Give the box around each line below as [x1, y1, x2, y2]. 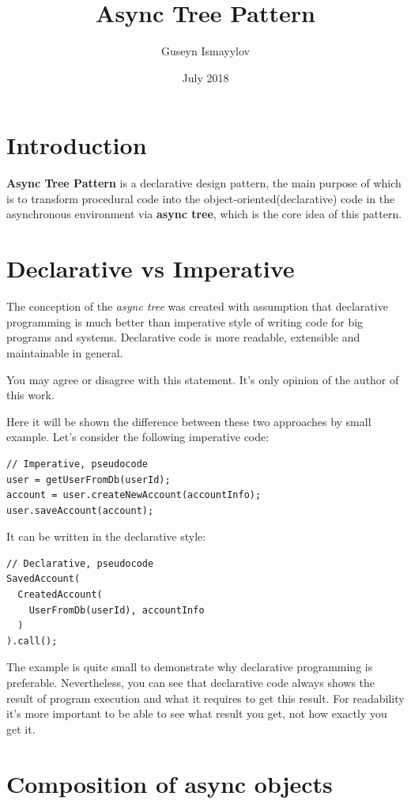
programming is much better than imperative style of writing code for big [6, 313, 364, 330]
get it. [6, 720, 36, 737]
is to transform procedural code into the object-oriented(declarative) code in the [6, 190, 395, 206]
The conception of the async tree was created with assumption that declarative [6, 298, 388, 315]
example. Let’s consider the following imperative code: [6, 428, 270, 445]
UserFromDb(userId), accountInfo [28, 604, 205, 616]
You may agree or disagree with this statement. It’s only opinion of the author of [6, 371, 399, 387]
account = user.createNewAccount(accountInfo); [6, 489, 262, 501]
